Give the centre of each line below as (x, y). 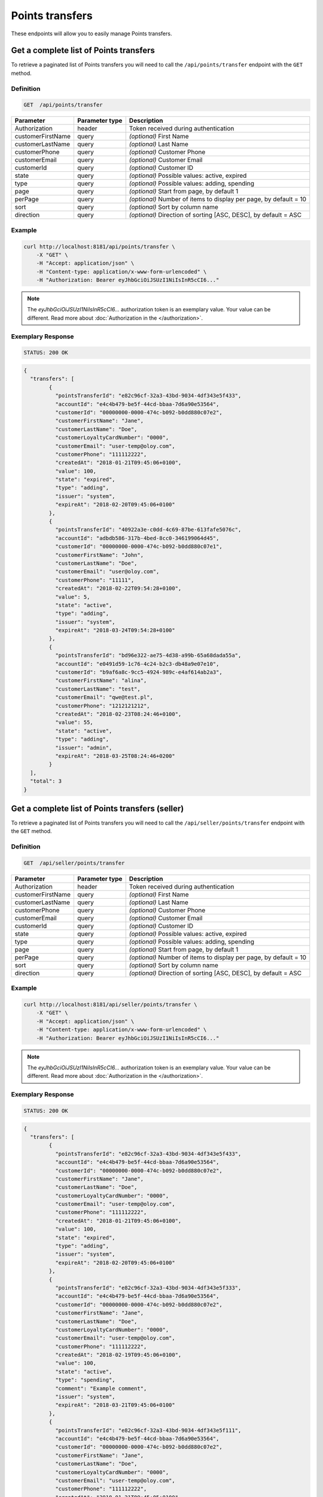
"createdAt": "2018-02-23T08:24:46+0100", (118, 714)
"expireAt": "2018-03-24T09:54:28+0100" (115, 631)
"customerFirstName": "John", (99, 555)
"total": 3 (46, 781)
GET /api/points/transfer (63, 105)
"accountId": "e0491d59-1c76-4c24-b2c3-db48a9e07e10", (137, 664)
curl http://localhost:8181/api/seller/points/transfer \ (110, 1005)
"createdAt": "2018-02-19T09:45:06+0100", (118, 1355)
